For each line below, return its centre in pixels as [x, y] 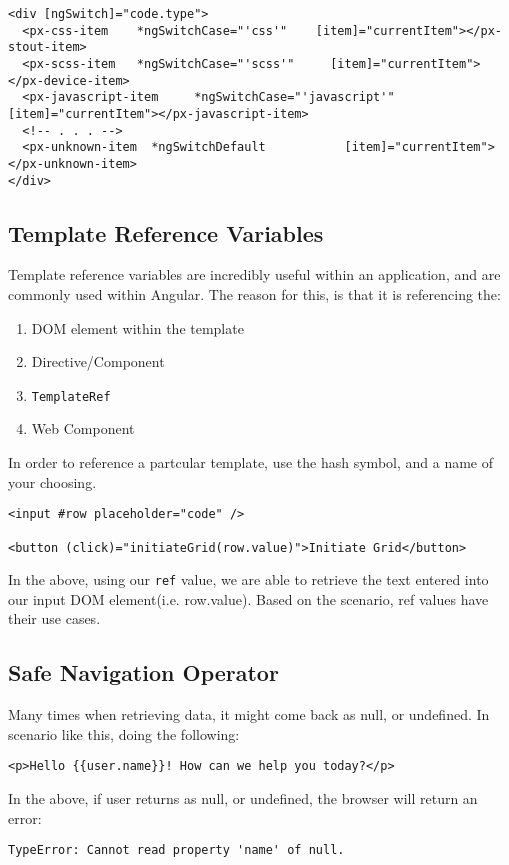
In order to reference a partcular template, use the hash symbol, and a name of [251, 462]
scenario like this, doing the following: [124, 733]
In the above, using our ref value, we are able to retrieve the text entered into [248, 579]
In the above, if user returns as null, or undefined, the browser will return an [243, 798]
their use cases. [54, 618]
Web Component [83, 428]
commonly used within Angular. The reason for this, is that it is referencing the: [254, 294]
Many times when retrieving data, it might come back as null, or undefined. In [249, 714]
